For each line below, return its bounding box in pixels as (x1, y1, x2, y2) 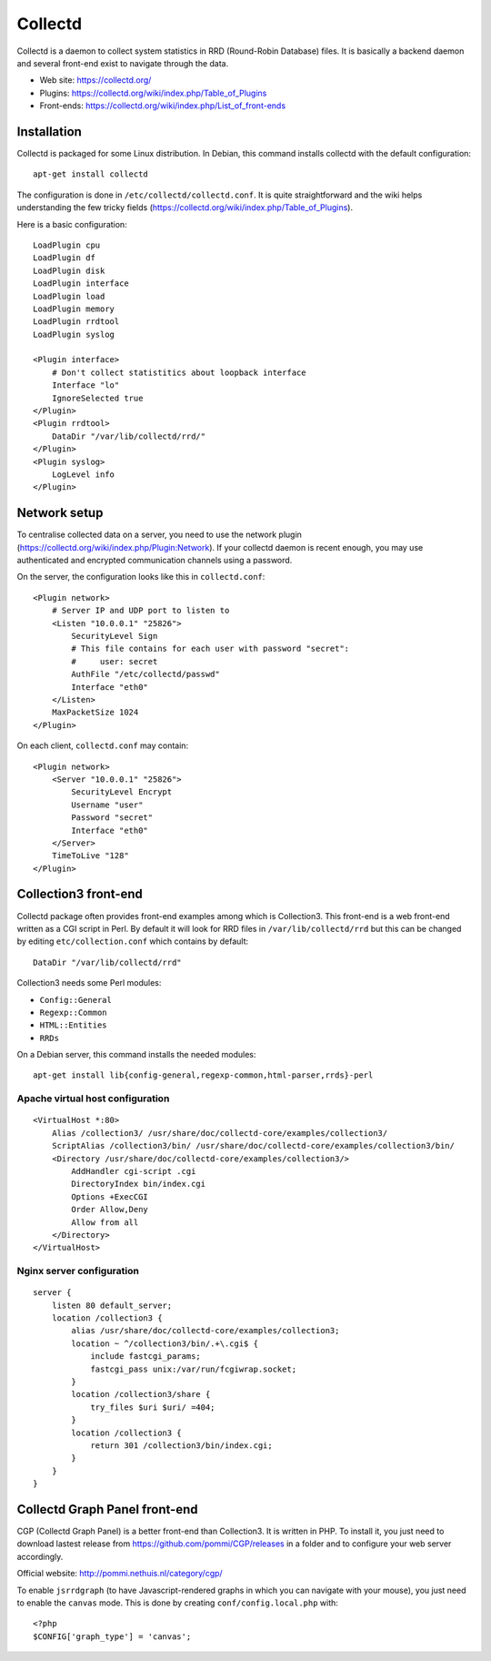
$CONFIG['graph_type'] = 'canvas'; (33, 1631, 192, 1642)
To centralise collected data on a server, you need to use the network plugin (16, 529, 302, 541)
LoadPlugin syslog (33, 329, 115, 339)
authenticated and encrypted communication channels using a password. (16, 555, 293, 566)
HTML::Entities (39, 1020, 108, 1030)
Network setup (16, 505, 104, 521)
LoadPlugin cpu (33, 239, 101, 250)
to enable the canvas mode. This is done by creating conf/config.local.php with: (16, 1597, 338, 1608)
